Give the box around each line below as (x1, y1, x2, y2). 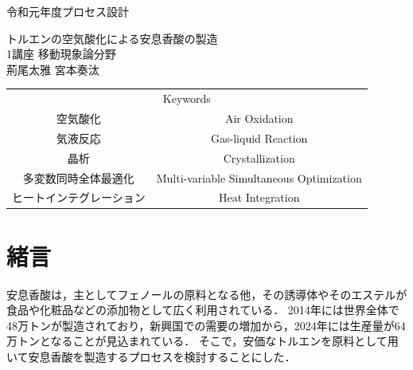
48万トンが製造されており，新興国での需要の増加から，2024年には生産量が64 (6, 317, 406, 333)
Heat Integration (218, 189, 300, 206)
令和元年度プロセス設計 (6, 3, 129, 19)
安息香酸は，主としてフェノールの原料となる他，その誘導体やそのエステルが (6, 285, 407, 302)
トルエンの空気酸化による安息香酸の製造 (6, 30, 218, 46)
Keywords (162, 90, 211, 107)
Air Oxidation (224, 109, 294, 126)
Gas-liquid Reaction (211, 129, 308, 146)
